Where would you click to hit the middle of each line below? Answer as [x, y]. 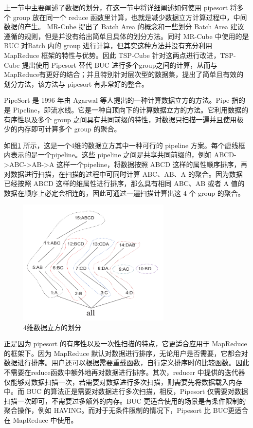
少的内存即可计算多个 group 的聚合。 [63, 129]
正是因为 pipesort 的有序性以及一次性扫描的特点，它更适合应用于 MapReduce [126, 344]
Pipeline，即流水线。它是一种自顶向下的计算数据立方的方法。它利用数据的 [131, 109]
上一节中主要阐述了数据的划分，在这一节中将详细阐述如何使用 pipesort [116, 7]
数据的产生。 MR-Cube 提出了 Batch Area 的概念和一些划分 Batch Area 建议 [124, 27]
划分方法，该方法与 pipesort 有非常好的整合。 [76, 84]
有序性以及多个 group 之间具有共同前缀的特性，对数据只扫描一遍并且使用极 [124, 119]
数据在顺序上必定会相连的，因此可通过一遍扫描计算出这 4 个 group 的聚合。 [124, 193]
